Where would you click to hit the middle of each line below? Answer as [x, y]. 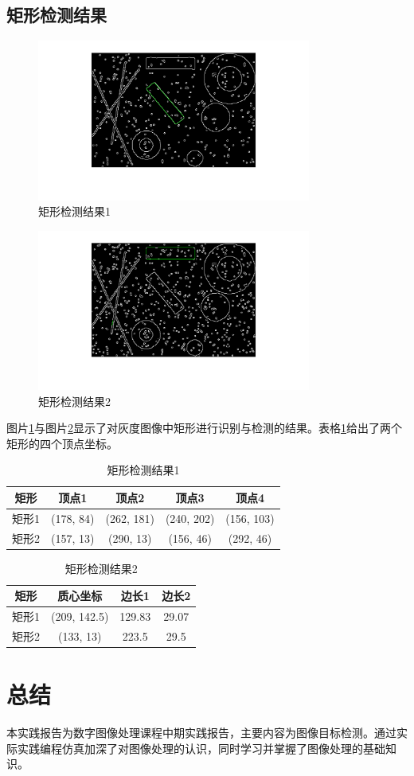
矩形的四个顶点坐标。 [62, 443]
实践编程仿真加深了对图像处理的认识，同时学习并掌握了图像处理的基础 [201, 748]
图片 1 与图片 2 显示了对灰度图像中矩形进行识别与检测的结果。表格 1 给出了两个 [204, 428]
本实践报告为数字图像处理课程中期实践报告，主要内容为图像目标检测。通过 [201, 733]
